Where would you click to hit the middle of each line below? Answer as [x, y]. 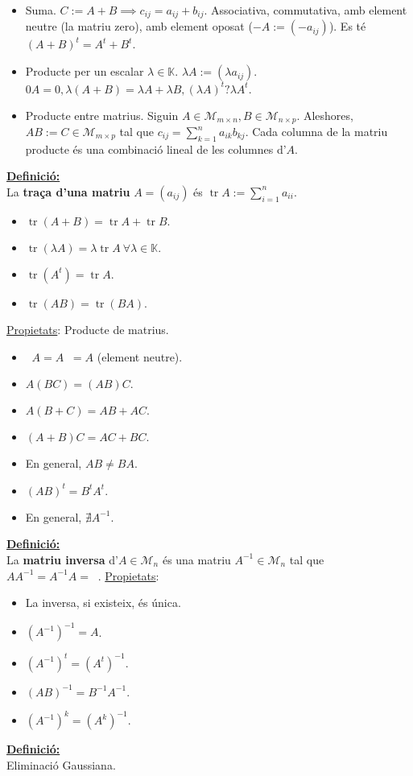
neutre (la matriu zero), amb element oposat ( [139, 26]
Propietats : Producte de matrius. [88, 329]
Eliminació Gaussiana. [61, 764]
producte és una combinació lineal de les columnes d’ [156, 149]
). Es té [347, 26]
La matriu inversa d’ [62, 559]
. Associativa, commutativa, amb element [306, 10]
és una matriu [196, 559]
